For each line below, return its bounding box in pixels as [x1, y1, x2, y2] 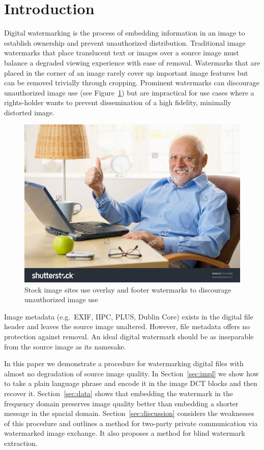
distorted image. [4, 107, 54, 117]
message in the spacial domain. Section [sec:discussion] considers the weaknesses [4, 408, 254, 419]
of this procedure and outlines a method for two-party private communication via [4, 417, 258, 428]
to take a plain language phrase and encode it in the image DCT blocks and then [4, 378, 257, 389]
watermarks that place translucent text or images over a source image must [4, 47, 239, 58]
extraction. [4, 437, 38, 448]
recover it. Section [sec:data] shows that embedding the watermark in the [4, 388, 233, 398]
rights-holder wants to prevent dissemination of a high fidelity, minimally [4, 97, 231, 108]
